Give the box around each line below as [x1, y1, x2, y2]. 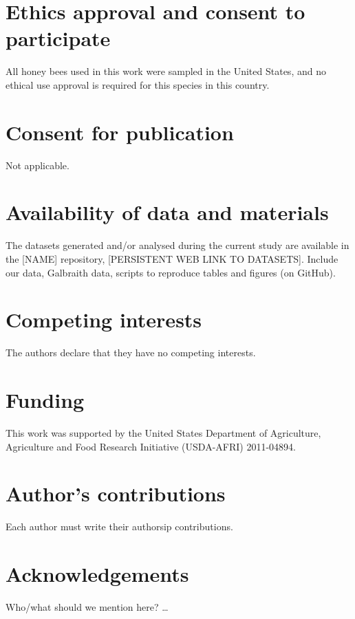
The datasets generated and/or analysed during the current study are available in [6, 238, 349, 252]
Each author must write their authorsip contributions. [6, 519, 233, 534]
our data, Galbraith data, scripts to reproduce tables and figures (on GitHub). [6, 265, 336, 279]
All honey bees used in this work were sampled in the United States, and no [6, 64, 326, 78]
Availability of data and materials [6, 198, 329, 226]
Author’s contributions [6, 479, 226, 508]
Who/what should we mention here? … [6, 600, 169, 613]
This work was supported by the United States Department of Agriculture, [6, 425, 321, 439]
